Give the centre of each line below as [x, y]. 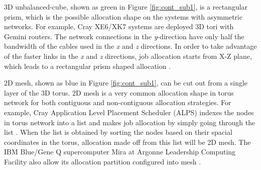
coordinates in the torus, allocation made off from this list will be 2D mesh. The [127, 142]
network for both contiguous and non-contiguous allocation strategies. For [118, 102]
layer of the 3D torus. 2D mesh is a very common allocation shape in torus [119, 92]
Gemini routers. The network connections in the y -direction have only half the [124, 36]
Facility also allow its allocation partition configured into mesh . [103, 161]
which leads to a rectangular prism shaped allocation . [88, 66]
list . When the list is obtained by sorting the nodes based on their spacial [118, 132]
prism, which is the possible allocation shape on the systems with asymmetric [123, 16]
